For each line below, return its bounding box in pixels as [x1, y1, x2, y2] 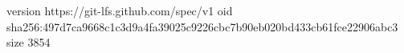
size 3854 [6, 34, 51, 51]
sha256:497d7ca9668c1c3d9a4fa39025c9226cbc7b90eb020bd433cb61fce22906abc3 [6, 18, 398, 35]
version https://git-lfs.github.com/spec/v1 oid [6, 2, 233, 18]
